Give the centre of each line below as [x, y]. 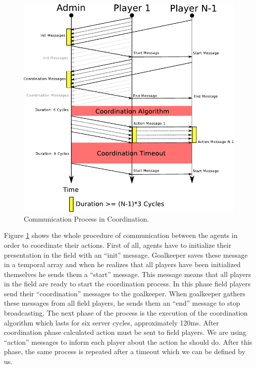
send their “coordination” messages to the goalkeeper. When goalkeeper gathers [125, 293]
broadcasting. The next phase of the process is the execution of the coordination [126, 313]
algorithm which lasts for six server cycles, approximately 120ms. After [112, 322]
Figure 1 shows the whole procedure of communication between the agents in [121, 235]
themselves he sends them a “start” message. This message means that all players [128, 274]
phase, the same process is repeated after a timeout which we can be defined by [125, 351]
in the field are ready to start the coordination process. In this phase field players [128, 284]
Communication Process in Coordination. [86, 218]
